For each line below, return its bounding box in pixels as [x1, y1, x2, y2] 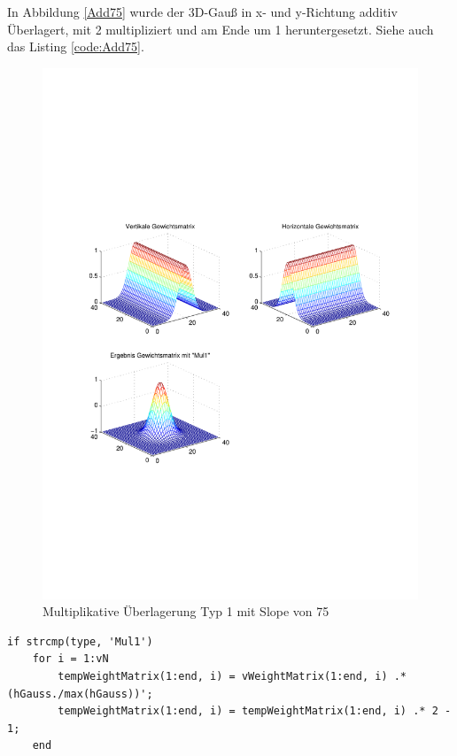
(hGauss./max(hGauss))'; [7, 687, 153, 700]
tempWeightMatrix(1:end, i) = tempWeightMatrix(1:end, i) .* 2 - [58, 705, 452, 718]
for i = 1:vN [32, 652, 109, 666]
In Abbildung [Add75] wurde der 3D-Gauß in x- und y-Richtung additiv [7, 3, 398, 20]
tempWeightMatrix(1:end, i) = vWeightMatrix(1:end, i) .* [58, 670, 407, 683]
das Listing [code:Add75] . [7, 37, 144, 56]
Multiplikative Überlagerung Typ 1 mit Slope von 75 [43, 602, 329, 621]
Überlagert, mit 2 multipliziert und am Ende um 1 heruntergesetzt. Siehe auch [7, 19, 434, 38]
